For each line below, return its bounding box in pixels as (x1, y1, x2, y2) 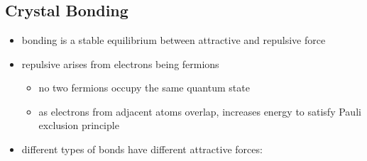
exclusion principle (38, 118, 119, 133)
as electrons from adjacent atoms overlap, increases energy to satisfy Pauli (38, 104, 361, 118)
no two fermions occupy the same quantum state (38, 80, 250, 95)
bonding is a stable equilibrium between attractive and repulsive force (21, 33, 326, 47)
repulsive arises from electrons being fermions (21, 56, 219, 71)
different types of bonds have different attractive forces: (21, 141, 263, 156)
